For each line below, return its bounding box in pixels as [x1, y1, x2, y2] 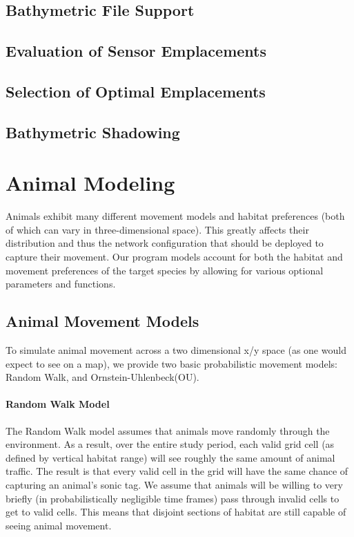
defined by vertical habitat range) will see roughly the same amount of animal [6, 450, 335, 464]
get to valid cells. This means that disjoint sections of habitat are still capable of [6, 505, 346, 519]
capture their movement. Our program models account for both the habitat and [6, 249, 343, 264]
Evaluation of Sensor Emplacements [6, 40, 266, 62]
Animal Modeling [6, 169, 175, 197]
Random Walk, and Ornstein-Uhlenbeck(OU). [6, 370, 199, 384]
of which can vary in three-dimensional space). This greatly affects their [6, 222, 309, 236]
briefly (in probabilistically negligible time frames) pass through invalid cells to [6, 491, 340, 505]
